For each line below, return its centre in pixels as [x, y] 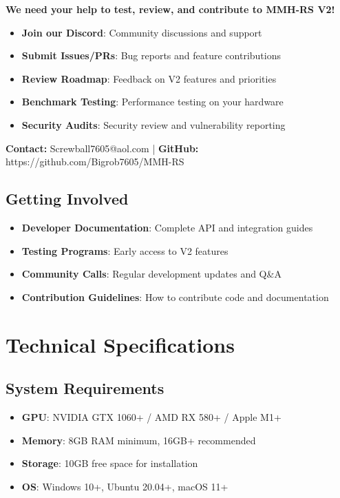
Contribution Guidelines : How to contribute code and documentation [175, 297]
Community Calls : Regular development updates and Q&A [151, 274]
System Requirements [85, 388]
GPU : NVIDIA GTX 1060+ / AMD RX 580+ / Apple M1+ [151, 416]
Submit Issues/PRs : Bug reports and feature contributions [151, 55]
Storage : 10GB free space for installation [110, 463]
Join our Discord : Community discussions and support [142, 32]
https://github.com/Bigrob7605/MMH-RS [95, 162]
